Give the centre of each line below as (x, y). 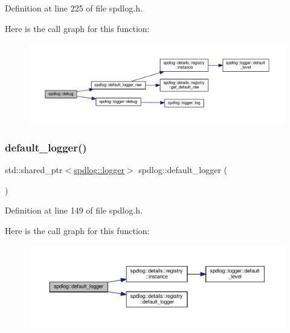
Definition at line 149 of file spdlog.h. (74, 210)
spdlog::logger (99, 170)
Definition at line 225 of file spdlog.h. (74, 8)
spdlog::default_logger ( (183, 170)
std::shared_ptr (34, 170)
